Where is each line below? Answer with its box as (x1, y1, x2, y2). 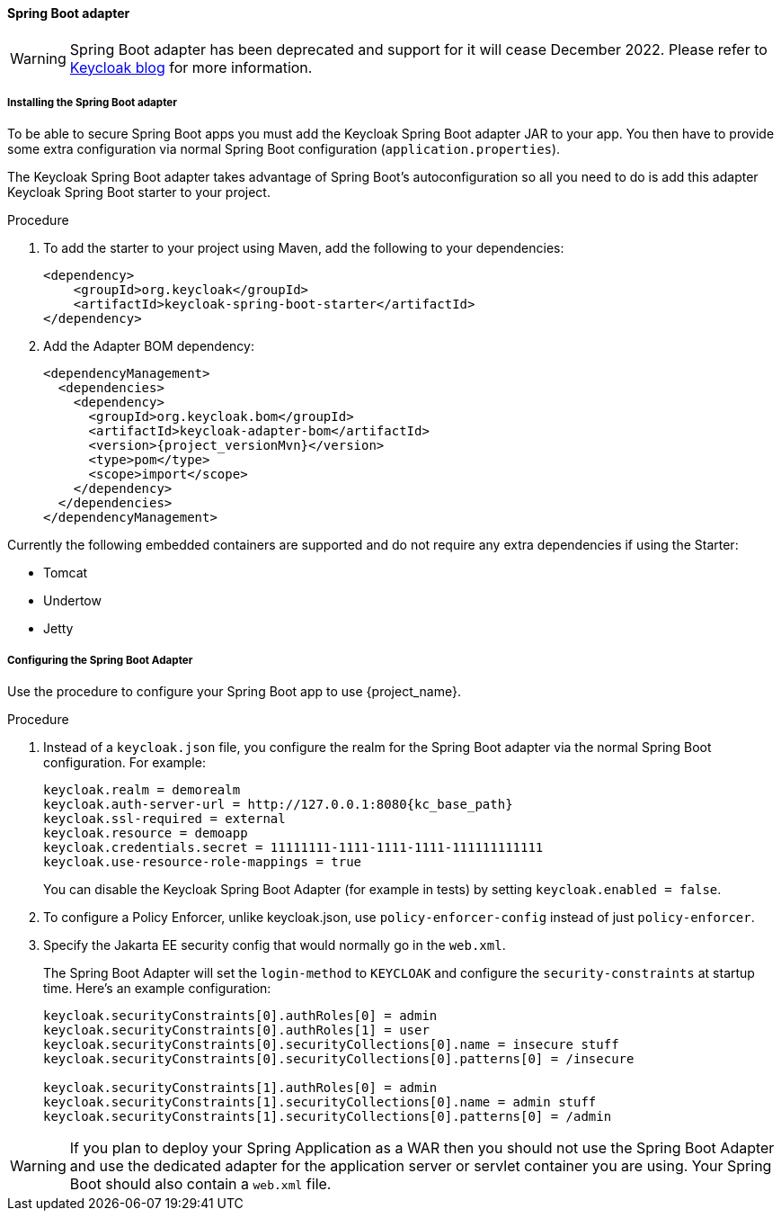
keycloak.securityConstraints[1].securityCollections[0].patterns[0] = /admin (43, 1109, 612, 1124)
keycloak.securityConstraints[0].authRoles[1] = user (43, 1023, 430, 1038)
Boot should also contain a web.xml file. (69, 1175, 332, 1194)
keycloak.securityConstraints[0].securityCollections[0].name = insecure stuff (43, 1037, 619, 1052)
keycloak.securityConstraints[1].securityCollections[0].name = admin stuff (43, 1095, 597, 1110)
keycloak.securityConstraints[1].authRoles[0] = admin (43, 1080, 438, 1096)
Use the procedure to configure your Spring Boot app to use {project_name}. (7, 684, 461, 700)
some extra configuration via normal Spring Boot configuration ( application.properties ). (7, 141, 561, 157)
